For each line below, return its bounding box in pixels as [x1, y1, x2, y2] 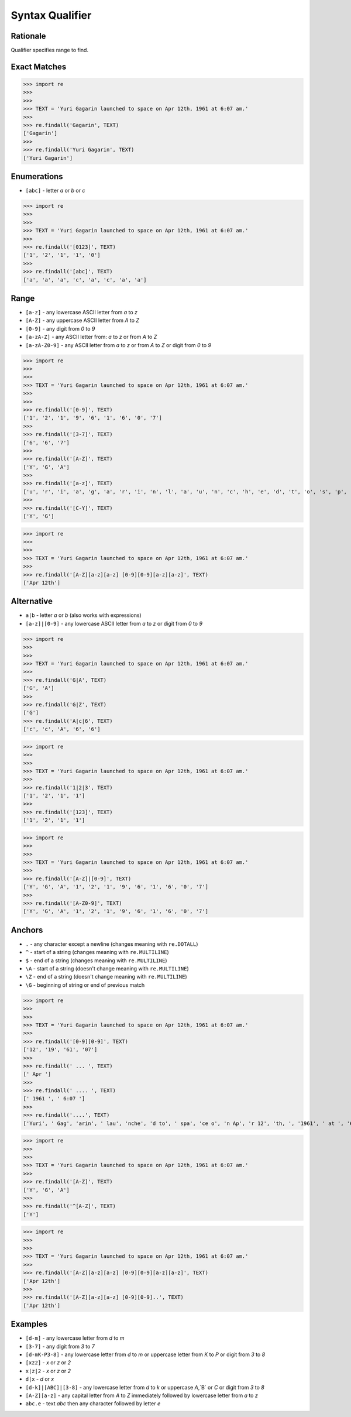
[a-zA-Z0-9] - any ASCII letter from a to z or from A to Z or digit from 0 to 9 [25, 341, 212, 348]
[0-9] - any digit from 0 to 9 [25, 325, 95, 332]
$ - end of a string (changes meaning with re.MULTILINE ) [25, 957, 167, 964]
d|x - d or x [25, 1375, 54, 1382]
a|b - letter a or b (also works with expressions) [25, 612, 142, 619]
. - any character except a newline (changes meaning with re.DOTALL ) [25, 940, 198, 948]
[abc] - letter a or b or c [25, 187, 85, 194]
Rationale [11, 31, 46, 41]
